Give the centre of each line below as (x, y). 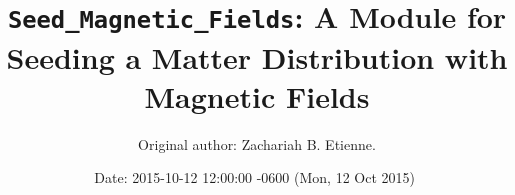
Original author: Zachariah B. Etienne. (257, 143)
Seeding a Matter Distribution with (257, 56)
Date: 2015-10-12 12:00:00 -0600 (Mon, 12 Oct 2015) (254, 177)
